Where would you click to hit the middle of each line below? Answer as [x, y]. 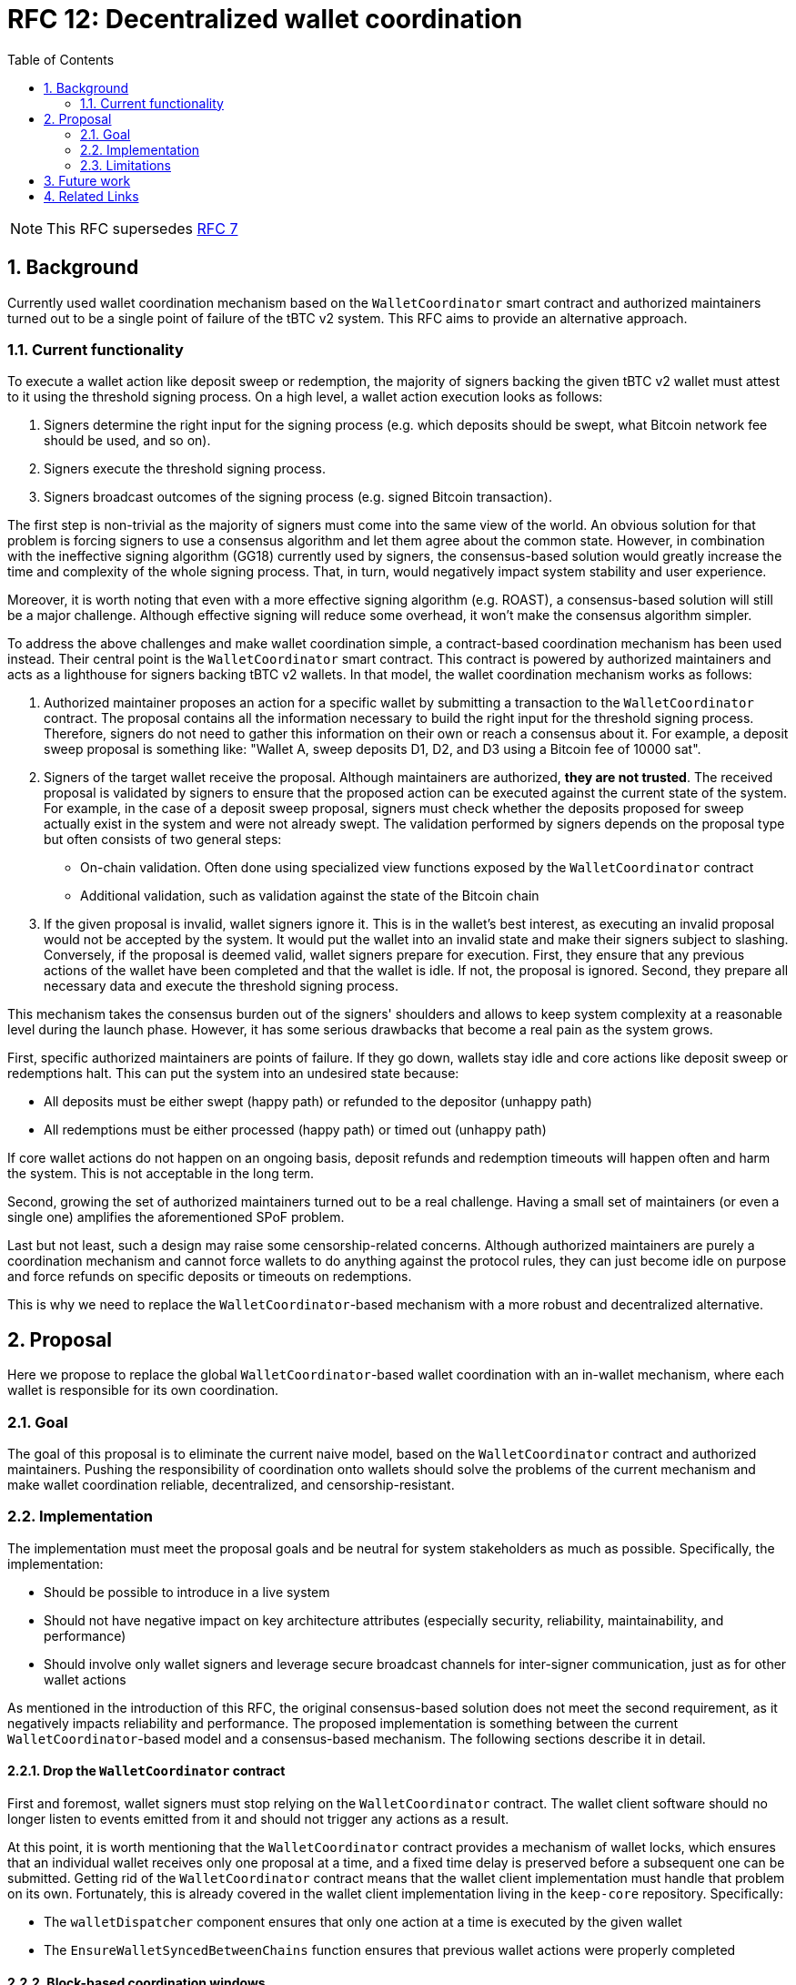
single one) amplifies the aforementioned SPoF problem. [176, 1217]
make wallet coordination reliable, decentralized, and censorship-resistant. [231, 1484]
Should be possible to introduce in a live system [187, 1592]
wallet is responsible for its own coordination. [143, 1390]
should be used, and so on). [127, 441]
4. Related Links [91, 196]
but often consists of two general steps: [163, 840]
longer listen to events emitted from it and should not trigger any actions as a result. [258, 1818]
